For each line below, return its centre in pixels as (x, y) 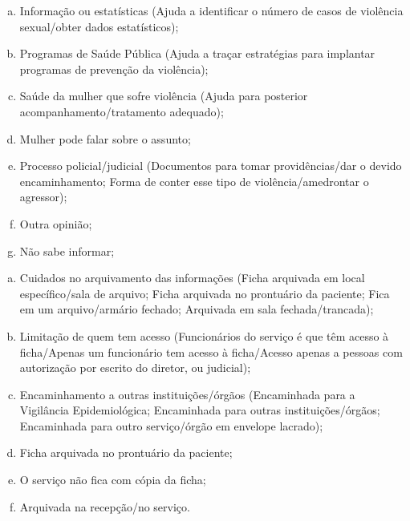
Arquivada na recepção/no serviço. (105, 506)
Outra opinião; (56, 223)
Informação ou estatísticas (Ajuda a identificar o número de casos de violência (211, 10)
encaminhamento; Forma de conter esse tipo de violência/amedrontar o (194, 181)
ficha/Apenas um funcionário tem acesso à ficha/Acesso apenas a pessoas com (211, 351)
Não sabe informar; (67, 250)
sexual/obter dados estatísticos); (99, 26)
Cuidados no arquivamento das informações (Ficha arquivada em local (192, 278)
